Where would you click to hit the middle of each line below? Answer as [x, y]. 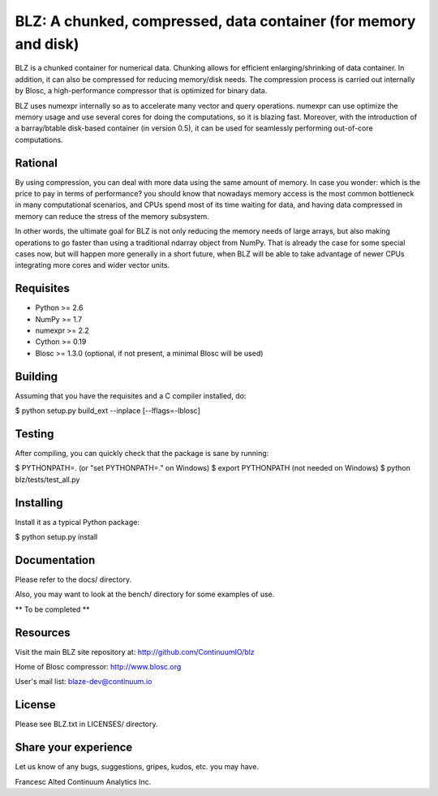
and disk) [47, 44]
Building [36, 376]
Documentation [55, 560]
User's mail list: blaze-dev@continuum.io [84, 682]
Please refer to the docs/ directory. [73, 579]
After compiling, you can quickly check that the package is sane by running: [142, 453]
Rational [36, 163]
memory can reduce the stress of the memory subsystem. [112, 216]
